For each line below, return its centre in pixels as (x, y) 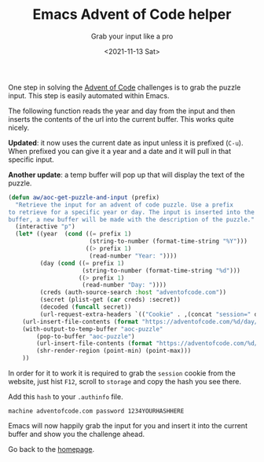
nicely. (19, 127)
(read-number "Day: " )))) (125, 285)
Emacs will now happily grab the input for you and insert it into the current (128, 426)
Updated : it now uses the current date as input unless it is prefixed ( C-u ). (126, 142)
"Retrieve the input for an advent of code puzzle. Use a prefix (125, 205)
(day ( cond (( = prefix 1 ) (82, 263)
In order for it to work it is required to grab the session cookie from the (122, 373)
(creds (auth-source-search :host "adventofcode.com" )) (133, 292)
